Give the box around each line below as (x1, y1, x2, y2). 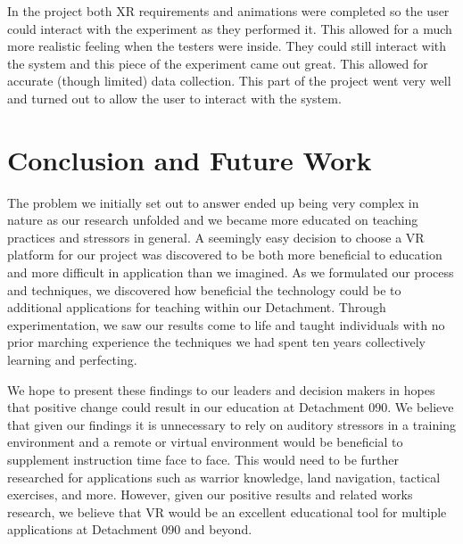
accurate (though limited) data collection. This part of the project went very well (7, 71, 451, 90)
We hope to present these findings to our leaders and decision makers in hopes (7, 380, 435, 399)
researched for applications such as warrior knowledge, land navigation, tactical (7, 467, 441, 486)
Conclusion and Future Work (7, 141, 372, 177)
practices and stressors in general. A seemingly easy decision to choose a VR (7, 227, 425, 246)
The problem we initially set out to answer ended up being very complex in (7, 193, 419, 211)
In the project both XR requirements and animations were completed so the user (7, 2, 450, 20)
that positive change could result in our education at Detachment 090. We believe (7, 398, 454, 416)
